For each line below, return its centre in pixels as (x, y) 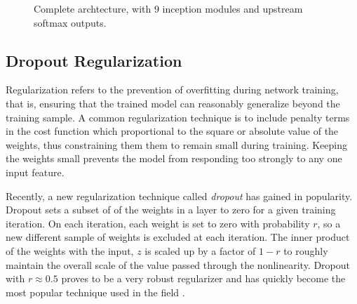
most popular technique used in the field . (95, 292)
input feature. (35, 172)
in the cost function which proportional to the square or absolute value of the (172, 131)
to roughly (306, 250)
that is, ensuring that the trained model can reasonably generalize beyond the (173, 103)
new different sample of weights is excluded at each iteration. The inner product (178, 237)
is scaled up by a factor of (200, 250)
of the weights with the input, (70, 250)
